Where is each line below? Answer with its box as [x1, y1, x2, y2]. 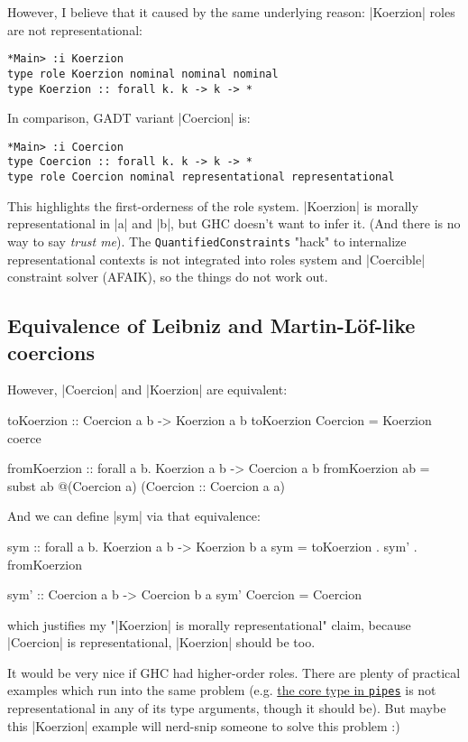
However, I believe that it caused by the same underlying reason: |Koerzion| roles [7, 3, 455, 21]
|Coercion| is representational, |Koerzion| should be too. [7, 633, 316, 652]
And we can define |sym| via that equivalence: [7, 506, 261, 525]
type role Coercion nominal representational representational [7, 171, 395, 184]
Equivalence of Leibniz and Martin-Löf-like [7, 311, 416, 339]
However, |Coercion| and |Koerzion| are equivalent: [7, 380, 288, 399]
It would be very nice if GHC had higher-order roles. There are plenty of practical [7, 663, 461, 682]
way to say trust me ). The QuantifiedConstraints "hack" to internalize [7, 231, 407, 250]
